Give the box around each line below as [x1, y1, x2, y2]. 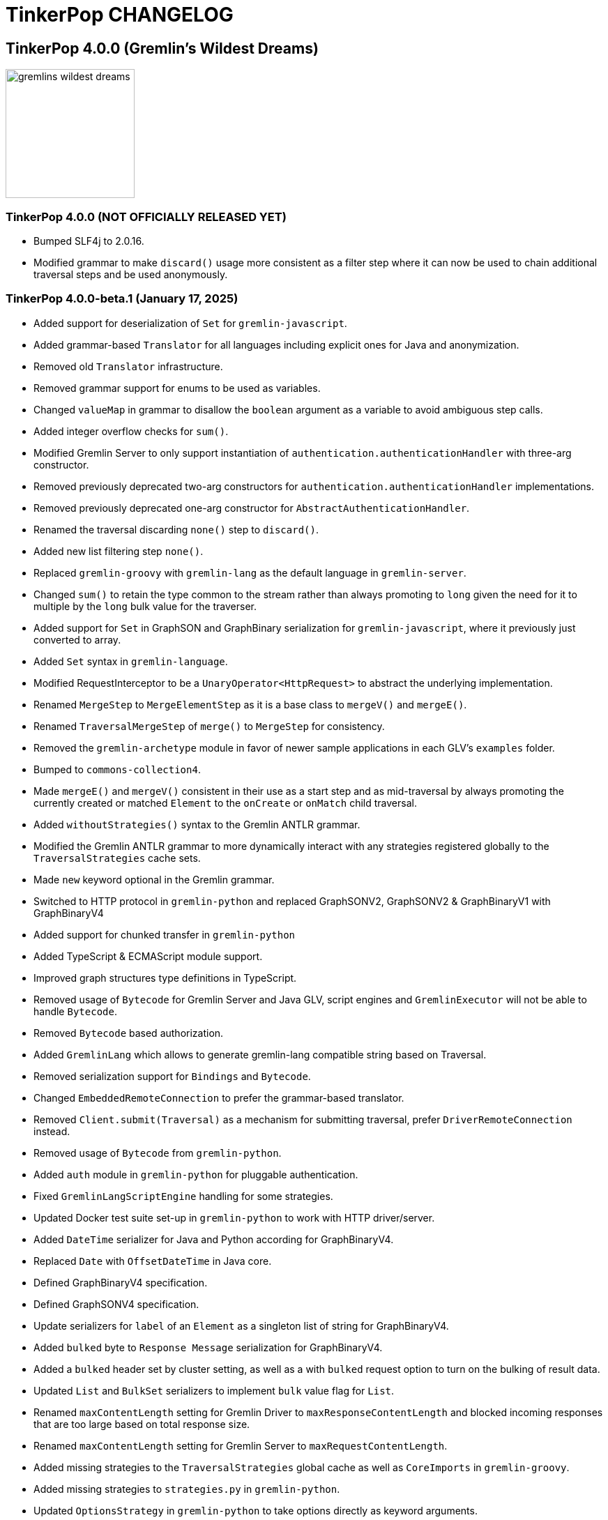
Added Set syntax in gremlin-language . [33, 655, 228, 667]
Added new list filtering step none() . [33, 545, 204, 557]
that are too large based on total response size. [33, 1418, 250, 1430]
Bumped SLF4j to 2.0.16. [33, 234, 144, 247]
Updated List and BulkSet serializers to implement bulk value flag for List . [33, 1384, 395, 1397]
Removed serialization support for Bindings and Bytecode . [33, 1070, 311, 1082]
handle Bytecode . [33, 1005, 117, 1017]
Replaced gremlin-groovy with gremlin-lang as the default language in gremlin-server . [33, 566, 466, 579]
